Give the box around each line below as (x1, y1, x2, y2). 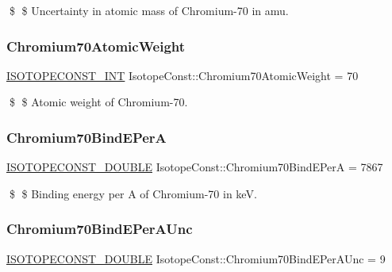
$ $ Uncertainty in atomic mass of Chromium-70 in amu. (9, 2, 289, 18)
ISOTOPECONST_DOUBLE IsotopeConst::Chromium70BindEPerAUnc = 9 (6, 250, 386, 266)
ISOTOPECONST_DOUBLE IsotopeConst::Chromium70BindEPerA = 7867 (6, 159, 383, 175)
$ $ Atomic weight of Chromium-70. (9, 94, 188, 110)
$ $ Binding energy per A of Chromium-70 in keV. (9, 185, 257, 201)
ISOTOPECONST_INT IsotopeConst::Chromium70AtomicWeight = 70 (6, 67, 359, 83)
